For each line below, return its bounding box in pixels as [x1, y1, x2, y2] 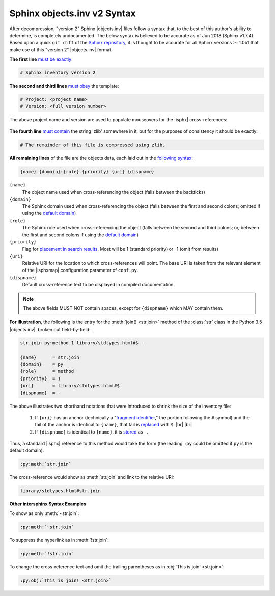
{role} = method [20, 368, 74, 374]
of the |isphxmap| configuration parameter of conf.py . [22, 267, 139, 274]
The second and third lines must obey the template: [9, 83, 119, 89]
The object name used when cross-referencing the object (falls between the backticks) [22, 189, 206, 195]
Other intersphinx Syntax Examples [9, 501, 87, 507]
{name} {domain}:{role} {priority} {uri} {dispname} [20, 169, 155, 174]
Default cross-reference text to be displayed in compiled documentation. [22, 282, 175, 288]
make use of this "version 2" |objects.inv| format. [9, 46, 113, 53]
